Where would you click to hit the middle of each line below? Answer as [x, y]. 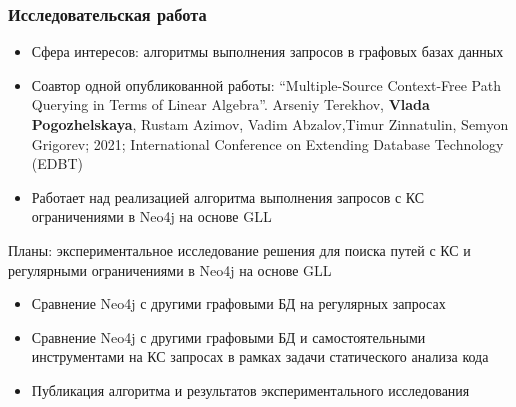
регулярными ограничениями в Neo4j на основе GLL [170, 269]
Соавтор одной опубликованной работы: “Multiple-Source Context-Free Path [266, 84]
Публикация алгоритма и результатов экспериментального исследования [250, 389]
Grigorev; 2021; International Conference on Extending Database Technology [267, 143]
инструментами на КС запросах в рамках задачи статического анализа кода [260, 356]
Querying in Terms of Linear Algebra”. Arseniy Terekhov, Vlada [230, 104]
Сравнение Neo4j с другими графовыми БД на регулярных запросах [238, 303]
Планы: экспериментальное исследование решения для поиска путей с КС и [239, 249]
